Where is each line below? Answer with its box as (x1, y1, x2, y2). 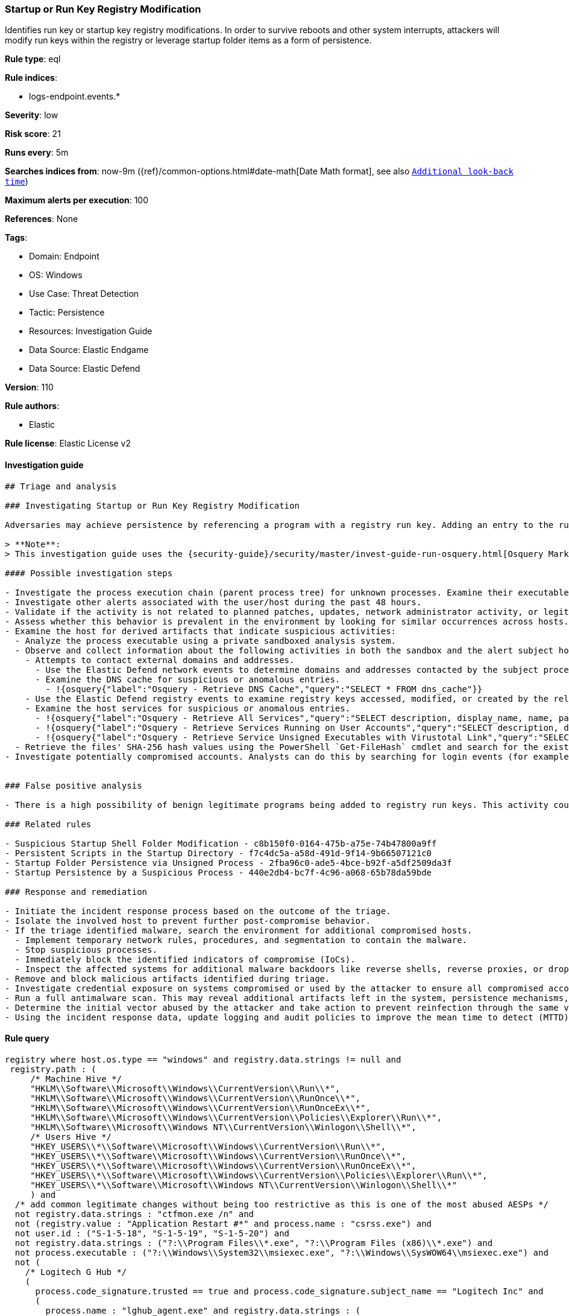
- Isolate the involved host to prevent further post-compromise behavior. (5, 915, 371, 926)
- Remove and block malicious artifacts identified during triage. (5, 973, 330, 984)
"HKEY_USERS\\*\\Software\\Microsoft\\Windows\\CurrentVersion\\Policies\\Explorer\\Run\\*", (30, 1170, 488, 1180)
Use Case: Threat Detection (29, 288, 139, 299)
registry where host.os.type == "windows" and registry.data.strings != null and (5, 1054, 401, 1064)
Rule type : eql (5, 54, 61, 65)
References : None (5, 214, 78, 224)
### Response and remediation (5, 886, 148, 897)
